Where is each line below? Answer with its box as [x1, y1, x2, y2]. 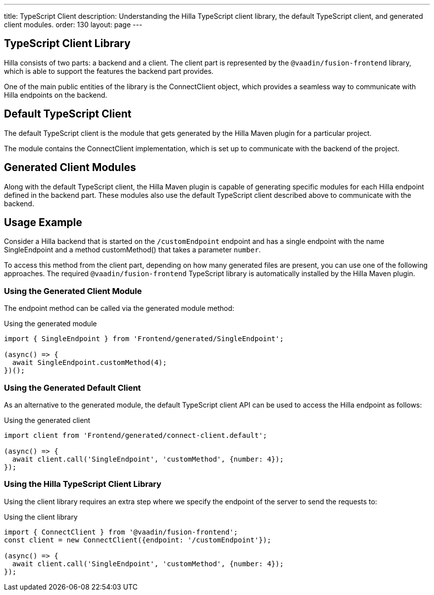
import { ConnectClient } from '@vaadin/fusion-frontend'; [4, 528, 238, 536]
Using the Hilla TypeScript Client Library [4, 479, 162, 489]
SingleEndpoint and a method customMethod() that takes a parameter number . [4, 245, 261, 254]
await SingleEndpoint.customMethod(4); [12, 358, 167, 367]
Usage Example [4, 216, 82, 229]
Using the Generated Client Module [4, 286, 142, 296]
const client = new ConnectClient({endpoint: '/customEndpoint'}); [4, 535, 271, 544]
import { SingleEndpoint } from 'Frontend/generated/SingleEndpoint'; [4, 335, 284, 343]
